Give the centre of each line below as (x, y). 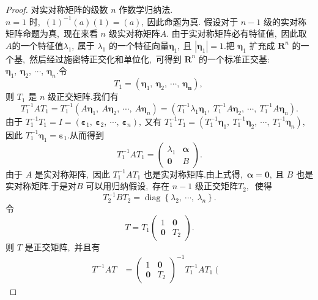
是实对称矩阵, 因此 (72, 174)
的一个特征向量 (139, 45)
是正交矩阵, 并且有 (62, 246)
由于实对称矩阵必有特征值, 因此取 (239, 33)
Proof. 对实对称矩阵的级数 (57, 9)
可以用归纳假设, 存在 (128, 186)
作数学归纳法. (146, 9)
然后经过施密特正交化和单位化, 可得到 (105, 58)
